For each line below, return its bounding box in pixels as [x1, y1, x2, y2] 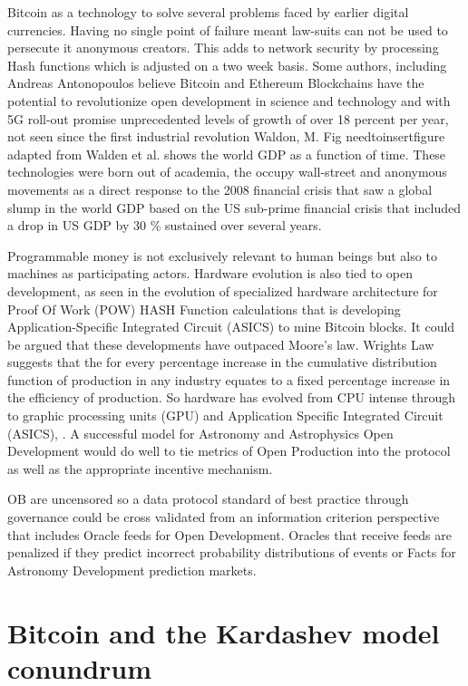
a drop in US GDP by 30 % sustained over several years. [7, 216, 322, 235]
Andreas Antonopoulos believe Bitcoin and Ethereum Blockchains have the [7, 73, 424, 92]
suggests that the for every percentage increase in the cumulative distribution [7, 353, 437, 372]
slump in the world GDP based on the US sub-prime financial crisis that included [7, 198, 461, 217]
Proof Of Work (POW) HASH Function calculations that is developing [7, 299, 401, 318]
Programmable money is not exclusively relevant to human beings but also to [7, 246, 437, 265]
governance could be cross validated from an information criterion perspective [7, 507, 440, 527]
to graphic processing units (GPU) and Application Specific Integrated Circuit [7, 406, 444, 425]
